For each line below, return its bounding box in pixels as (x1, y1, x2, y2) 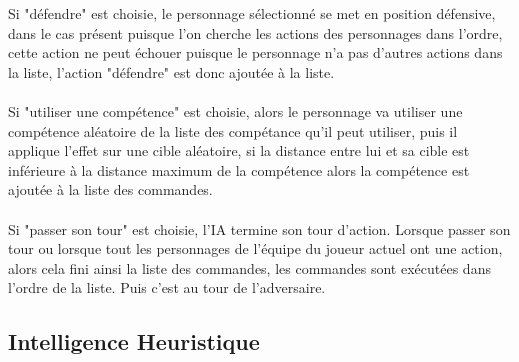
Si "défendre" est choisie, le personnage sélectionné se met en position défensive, (8, 3, 496, 23)
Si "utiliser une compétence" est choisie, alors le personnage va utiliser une (8, 100, 463, 121)
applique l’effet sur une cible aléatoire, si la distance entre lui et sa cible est (8, 140, 470, 161)
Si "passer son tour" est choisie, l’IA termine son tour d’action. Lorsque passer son (8, 218, 511, 239)
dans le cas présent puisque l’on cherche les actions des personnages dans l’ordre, (8, 22, 503, 43)
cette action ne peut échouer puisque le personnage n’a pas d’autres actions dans (8, 42, 503, 63)
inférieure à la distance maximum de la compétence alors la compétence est (8, 159, 470, 180)
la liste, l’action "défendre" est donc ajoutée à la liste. (8, 61, 335, 82)
